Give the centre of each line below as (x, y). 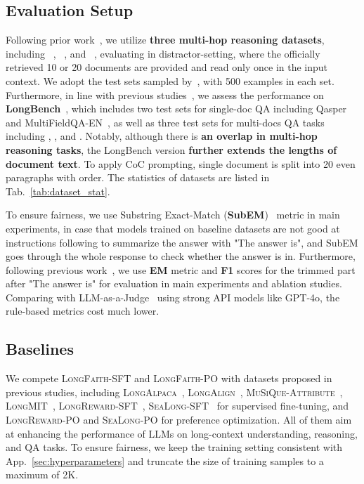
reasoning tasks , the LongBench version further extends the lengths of (171, 149)
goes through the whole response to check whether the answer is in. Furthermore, (181, 256)
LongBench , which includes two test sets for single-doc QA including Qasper (176, 109)
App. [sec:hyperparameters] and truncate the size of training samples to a (165, 460)
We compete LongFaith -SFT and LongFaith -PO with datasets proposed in (169, 378)
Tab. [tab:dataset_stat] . (58, 191)
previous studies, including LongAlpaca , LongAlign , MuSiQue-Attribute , (174, 392)
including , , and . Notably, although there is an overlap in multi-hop (162, 136)
